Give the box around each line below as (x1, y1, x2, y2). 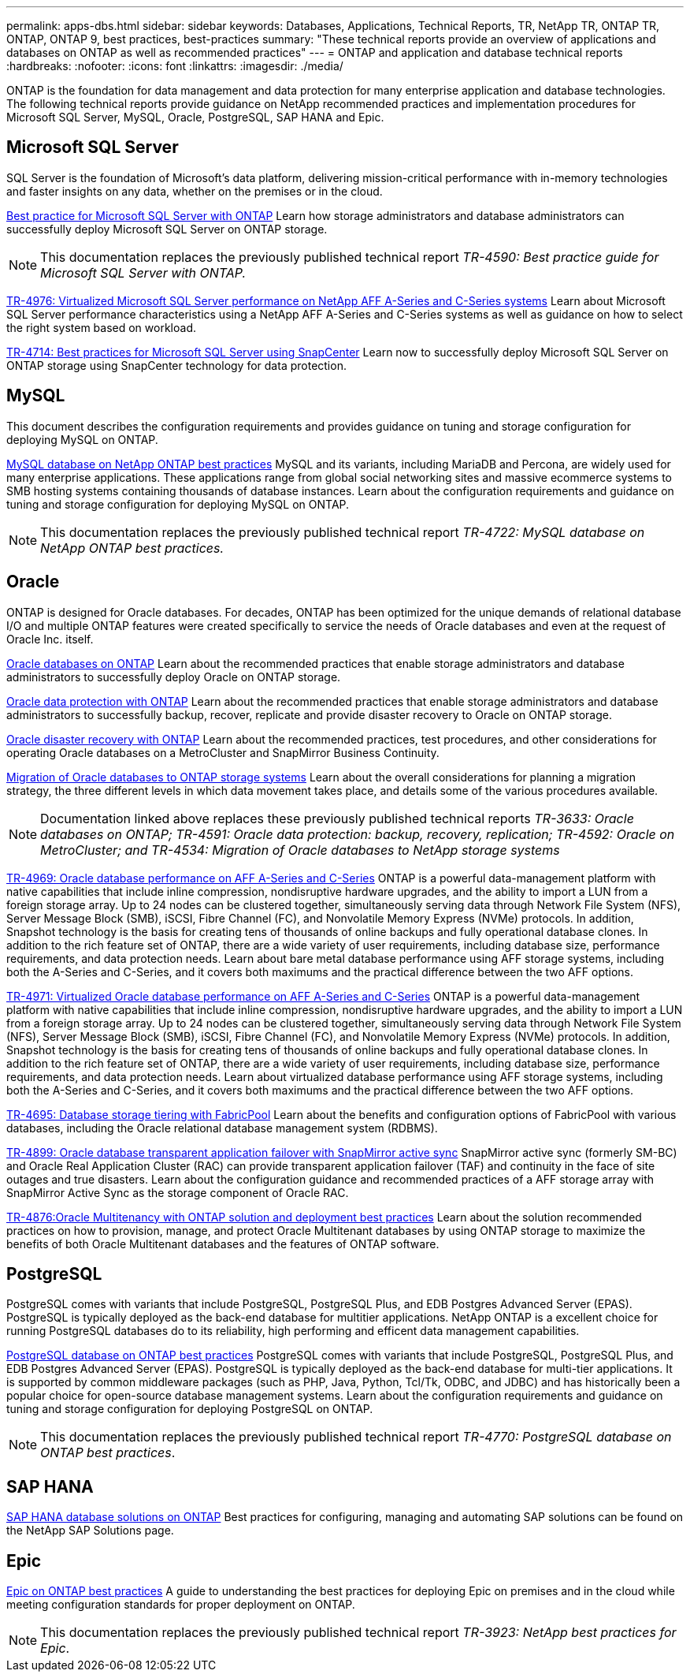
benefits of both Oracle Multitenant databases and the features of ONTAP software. (6, 1236, 440, 1251)
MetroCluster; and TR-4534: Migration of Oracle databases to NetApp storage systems (40, 841, 560, 858)
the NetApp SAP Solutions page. (6, 1523, 174, 1538)
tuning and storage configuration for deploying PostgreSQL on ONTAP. (6, 1402, 373, 1416)
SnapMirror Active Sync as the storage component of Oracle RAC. (6, 1185, 349, 1199)
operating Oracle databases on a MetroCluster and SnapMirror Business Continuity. (6, 745, 440, 759)
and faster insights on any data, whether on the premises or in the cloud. (6, 184, 383, 198)
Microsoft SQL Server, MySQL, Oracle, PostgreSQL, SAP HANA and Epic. (6, 110, 384, 124)
